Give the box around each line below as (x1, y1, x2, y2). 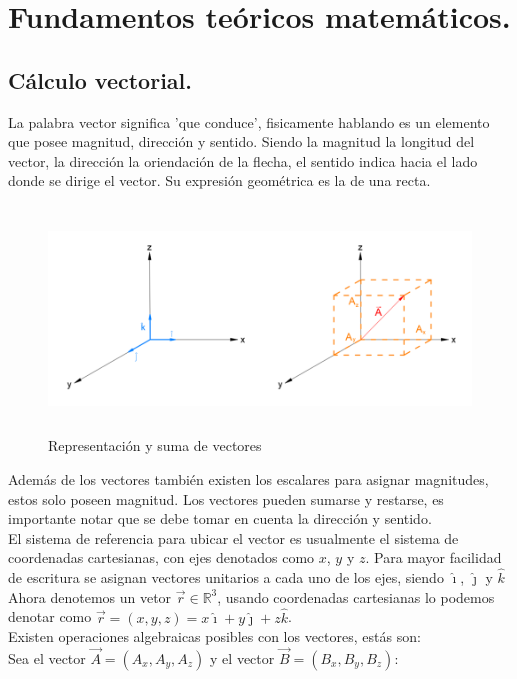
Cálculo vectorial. (8, 64, 192, 95)
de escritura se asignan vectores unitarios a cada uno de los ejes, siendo (8, 567, 444, 588)
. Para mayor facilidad (365, 547, 502, 568)
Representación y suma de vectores (48, 435, 262, 456)
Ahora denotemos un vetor (8, 586, 172, 607)
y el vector (210, 647, 275, 668)
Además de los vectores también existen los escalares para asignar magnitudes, (8, 468, 489, 489)
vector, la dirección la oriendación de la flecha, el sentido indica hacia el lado (8, 150, 478, 171)
